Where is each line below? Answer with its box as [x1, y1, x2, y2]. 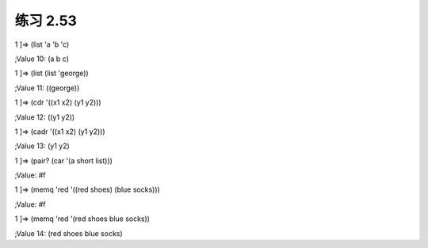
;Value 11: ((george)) [14, 83, 80, 93]
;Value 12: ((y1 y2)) [14, 112, 75, 122]
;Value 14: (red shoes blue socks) [14, 228, 123, 238]
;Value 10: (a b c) [14, 54, 69, 63]
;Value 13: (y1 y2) [14, 141, 71, 151]
